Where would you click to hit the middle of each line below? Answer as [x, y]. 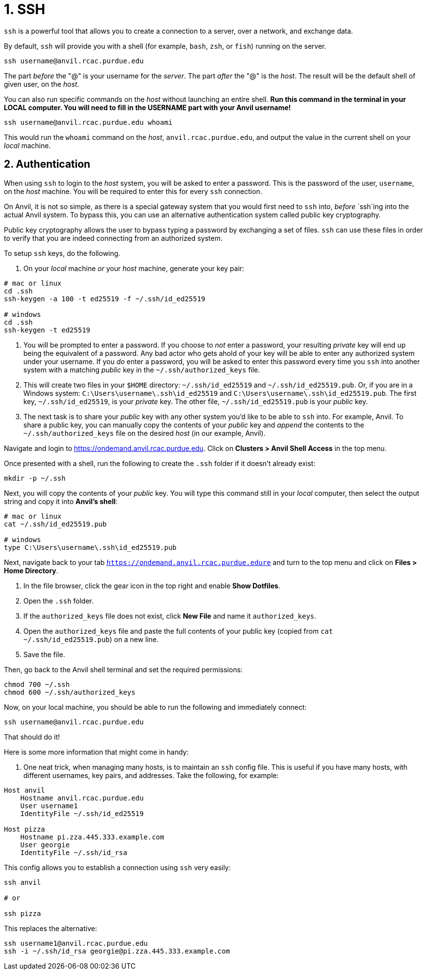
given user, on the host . [42, 84]
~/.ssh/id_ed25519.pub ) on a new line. [91, 639]
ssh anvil [22, 882]
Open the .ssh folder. [58, 601]
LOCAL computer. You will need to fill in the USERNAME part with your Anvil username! [147, 107]
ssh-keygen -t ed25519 [47, 330]
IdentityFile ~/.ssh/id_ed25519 [82, 813]
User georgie [45, 845]
